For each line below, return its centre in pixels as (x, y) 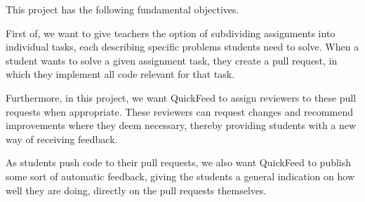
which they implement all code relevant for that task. (120, 74)
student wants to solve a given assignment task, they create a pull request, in (172, 60)
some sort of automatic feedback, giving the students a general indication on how (180, 176)
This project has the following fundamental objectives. (122, 9)
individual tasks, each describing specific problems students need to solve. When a (182, 47)
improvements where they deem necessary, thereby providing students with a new (181, 125)
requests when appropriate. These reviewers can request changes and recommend (179, 111)
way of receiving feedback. (62, 139)
